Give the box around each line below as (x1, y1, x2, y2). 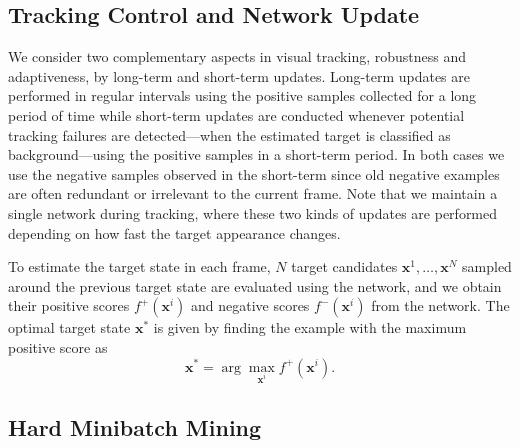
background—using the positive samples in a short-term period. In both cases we (8, 144, 505, 165)
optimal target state (8, 317, 131, 338)
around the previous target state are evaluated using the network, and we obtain (8, 275, 502, 296)
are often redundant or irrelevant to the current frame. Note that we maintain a (8, 183, 498, 204)
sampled (462, 256, 512, 277)
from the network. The (371, 295, 510, 316)
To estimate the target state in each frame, (8, 256, 271, 277)
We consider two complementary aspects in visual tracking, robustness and (8, 46, 467, 67)
